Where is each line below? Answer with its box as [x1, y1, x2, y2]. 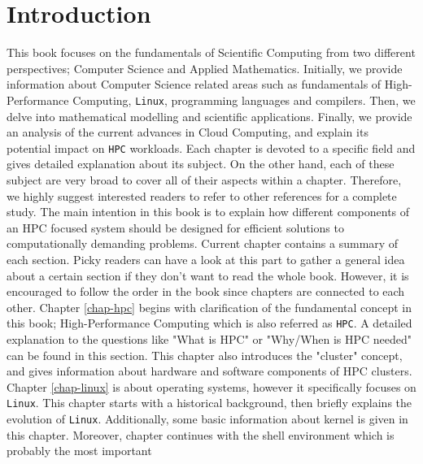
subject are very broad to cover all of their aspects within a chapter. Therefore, [7, 171, 402, 188]
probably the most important [7, 442, 152, 459]
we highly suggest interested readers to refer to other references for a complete [7, 187, 397, 204]
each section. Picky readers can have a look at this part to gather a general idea [7, 250, 405, 267]
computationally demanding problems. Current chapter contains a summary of [7, 235, 399, 252]
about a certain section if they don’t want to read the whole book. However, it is [7, 267, 409, 284]
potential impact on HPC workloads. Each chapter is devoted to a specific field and [7, 139, 416, 156]
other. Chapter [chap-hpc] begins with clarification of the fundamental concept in [7, 298, 412, 315]
